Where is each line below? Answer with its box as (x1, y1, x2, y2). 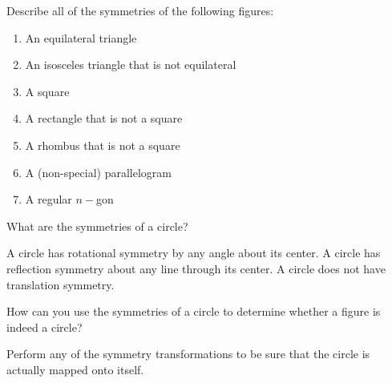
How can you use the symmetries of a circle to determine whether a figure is (6, 303, 381, 320)
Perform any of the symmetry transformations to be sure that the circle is (6, 345, 370, 362)
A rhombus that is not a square (25, 136, 180, 153)
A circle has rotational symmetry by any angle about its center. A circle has (6, 244, 381, 261)
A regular (25, 191, 72, 208)
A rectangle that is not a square (25, 110, 183, 127)
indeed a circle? (6, 318, 83, 335)
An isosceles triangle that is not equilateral (25, 56, 236, 73)
